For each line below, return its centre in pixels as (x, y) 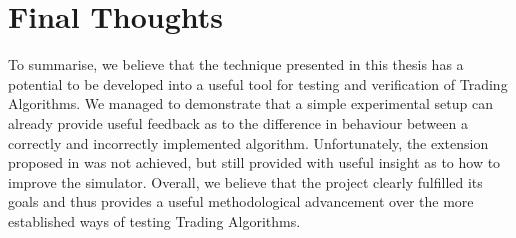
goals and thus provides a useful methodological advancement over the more (241, 201)
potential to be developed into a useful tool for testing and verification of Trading (258, 83)
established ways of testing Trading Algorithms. (154, 220)
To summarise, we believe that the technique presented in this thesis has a (236, 64)
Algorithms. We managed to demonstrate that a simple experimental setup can (250, 103)
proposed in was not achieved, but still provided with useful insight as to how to (254, 162)
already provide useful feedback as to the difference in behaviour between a (238, 122)
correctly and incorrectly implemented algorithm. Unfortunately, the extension (248, 142)
